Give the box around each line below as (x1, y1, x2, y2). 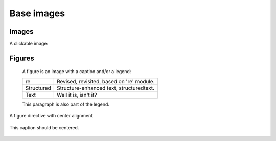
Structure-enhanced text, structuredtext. (56, 84, 155, 91)
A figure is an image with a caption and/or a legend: (22, 68, 131, 75)
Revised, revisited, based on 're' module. (56, 78, 155, 85)
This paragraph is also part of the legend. (22, 101, 110, 107)
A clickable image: (9, 41, 49, 47)
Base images (9, 8, 65, 19)
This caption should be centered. (9, 124, 79, 130)
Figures (9, 54, 34, 62)
